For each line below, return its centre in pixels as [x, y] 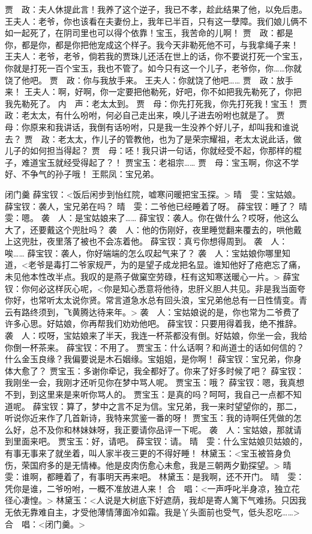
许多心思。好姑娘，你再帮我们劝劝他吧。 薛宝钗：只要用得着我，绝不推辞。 [153, 323]
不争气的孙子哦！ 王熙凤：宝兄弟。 [90, 174]
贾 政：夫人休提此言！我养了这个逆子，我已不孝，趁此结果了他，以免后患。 [156, 9]
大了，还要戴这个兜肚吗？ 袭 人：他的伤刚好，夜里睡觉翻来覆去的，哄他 [149, 229]
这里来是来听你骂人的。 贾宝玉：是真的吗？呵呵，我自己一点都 [161, 394]
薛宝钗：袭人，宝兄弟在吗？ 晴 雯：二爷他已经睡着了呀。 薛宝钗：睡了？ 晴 [156, 206]
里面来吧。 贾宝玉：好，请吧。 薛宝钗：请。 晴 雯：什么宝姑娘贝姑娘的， [160, 441]
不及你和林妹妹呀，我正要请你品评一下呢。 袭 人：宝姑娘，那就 [166, 429]
